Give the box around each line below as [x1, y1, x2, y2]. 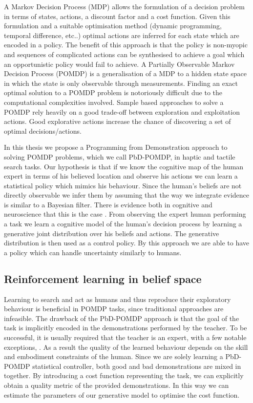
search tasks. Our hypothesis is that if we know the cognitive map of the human [4, 161, 244, 171]
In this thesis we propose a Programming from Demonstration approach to [4, 142, 228, 152]
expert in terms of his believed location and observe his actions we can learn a [4, 171, 238, 181]
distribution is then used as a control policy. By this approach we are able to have [4, 238, 250, 248]
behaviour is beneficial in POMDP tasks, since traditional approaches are [4, 303, 224, 314]
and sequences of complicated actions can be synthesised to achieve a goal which [4, 49, 245, 59]
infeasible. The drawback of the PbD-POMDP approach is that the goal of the [4, 313, 239, 323]
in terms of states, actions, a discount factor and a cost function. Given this [4, 11, 231, 21]
